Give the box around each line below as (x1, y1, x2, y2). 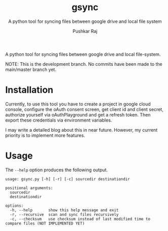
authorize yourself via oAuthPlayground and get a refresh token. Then (5, 111, 151, 118)
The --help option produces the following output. (5, 167, 108, 173)
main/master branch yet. (5, 66, 57, 72)
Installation (5, 84, 54, 96)
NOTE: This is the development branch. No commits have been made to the (5, 61, 163, 67)
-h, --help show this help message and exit (10, 207, 119, 213)
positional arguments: (5, 185, 53, 190)
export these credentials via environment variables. (5, 117, 112, 123)
